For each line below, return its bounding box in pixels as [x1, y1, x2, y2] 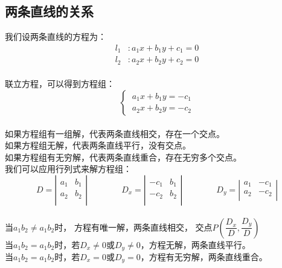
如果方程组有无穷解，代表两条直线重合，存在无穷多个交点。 [5, 150, 242, 163]
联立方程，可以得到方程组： [5, 77, 115, 90]
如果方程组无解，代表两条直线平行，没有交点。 [5, 139, 191, 152]
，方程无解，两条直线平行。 [140, 238, 251, 250]
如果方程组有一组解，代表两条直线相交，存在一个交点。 [5, 127, 225, 139]
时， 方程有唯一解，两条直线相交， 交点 [54, 220, 213, 233]
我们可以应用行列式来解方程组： [5, 162, 132, 175]
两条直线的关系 [5, 2, 94, 21]
